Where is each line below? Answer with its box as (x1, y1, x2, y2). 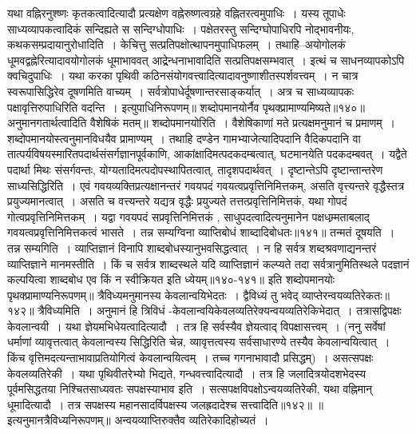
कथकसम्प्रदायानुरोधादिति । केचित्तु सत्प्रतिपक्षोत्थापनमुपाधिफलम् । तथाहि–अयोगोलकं (7, 36, 346, 53)
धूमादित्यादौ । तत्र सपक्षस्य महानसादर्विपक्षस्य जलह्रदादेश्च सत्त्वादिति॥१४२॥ (7, 396, 312, 412)
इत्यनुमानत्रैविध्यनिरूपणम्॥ (7, 412, 111, 428)
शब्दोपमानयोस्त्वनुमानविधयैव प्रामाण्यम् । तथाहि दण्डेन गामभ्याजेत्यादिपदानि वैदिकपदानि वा (7, 129, 361, 146)
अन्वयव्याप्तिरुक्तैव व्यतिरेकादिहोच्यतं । (114, 412, 269, 428)
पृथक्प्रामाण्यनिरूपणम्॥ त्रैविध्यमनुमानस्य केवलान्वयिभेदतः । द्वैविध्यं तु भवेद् (7, 286, 299, 303)
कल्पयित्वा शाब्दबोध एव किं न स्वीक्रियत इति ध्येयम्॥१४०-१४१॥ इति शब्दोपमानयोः (7, 271, 335, 288)
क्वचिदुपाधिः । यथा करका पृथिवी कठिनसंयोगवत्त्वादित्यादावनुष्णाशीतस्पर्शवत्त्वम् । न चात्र (7, 67, 359, 84)
